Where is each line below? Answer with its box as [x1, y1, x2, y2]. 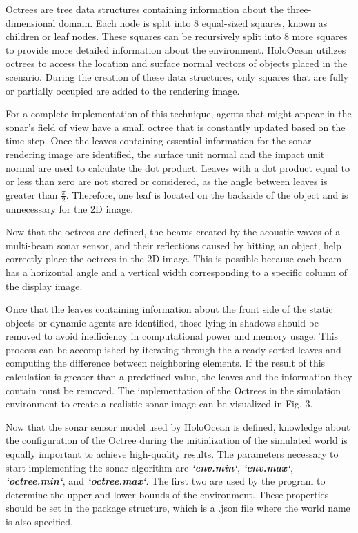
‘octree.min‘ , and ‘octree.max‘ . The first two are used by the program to [6, 474, 326, 488]
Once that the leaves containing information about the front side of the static [6, 302, 333, 316]
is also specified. [6, 514, 73, 529]
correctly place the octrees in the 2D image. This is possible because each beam [6, 251, 342, 266]
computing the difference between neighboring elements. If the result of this [6, 356, 326, 370]
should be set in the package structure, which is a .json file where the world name [6, 501, 350, 515]
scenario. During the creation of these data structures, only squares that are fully [6, 69, 349, 84]
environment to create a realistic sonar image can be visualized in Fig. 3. [6, 396, 313, 411]
